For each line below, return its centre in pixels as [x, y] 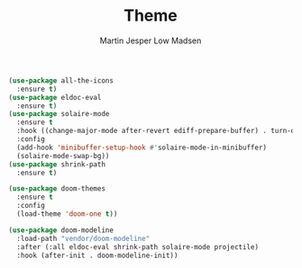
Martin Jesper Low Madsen [151, 40]
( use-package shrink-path [57, 164]
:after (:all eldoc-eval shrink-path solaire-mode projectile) [137, 247]
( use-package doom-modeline [61, 230]
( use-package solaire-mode [59, 114]
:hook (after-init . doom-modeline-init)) [97, 255]
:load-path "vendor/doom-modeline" [83, 238]
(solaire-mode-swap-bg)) [63, 156]
